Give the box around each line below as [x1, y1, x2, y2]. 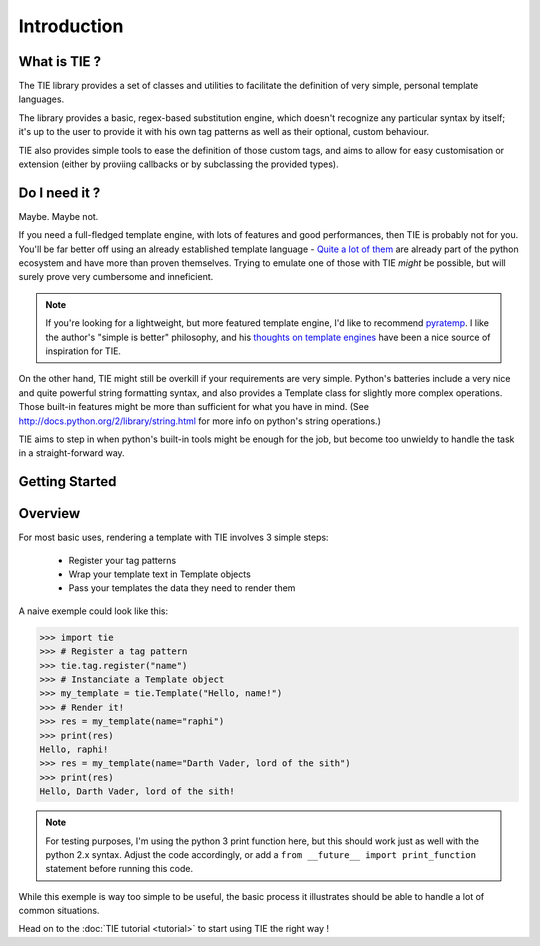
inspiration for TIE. [45, 345, 122, 357]
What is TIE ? [18, 53, 102, 70]
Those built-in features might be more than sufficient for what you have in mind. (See [18, 401, 370, 413]
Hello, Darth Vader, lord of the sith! [39, 786, 235, 797]
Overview [18, 505, 81, 522]
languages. [18, 93, 65, 105]
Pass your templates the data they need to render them [68, 582, 296, 594]
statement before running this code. [45, 863, 194, 875]
